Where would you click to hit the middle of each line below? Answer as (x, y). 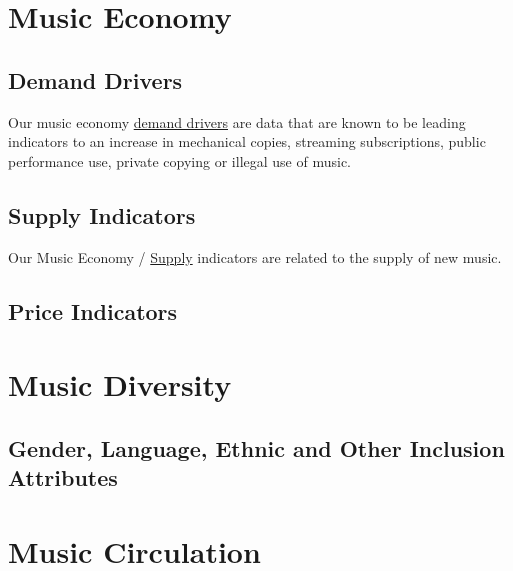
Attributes (63, 477)
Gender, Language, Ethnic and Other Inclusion (256, 447)
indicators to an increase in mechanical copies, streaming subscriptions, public (247, 141)
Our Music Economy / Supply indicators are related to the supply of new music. (255, 256)
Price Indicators (93, 310)
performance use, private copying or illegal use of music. (179, 160)
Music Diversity (120, 384)
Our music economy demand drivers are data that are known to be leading (237, 121)
